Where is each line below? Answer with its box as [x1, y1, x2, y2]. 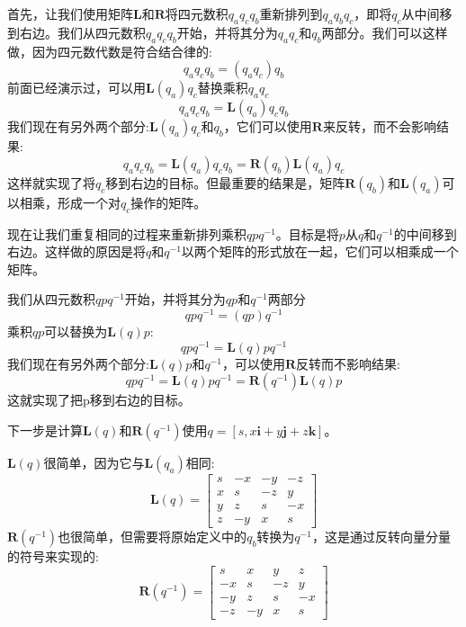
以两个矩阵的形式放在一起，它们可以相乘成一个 [181, 242, 459, 261]
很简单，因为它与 [43, 452, 145, 471]
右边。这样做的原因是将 [7, 242, 146, 261]
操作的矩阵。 [130, 193, 207, 211]
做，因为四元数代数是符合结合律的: [7, 41, 212, 60]
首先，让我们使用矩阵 [7, 4, 133, 22]
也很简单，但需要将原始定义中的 [58, 527, 247, 546]
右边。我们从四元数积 [19, 22, 146, 41]
